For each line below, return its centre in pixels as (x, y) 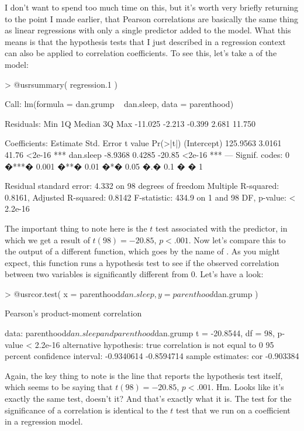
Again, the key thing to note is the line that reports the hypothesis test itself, (144, 375)
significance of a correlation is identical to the (86, 410)
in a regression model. (44, 421)
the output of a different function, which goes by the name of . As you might (142, 251)
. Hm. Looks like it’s (248, 387)
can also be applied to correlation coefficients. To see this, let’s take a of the (141, 53)
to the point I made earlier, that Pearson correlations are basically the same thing (151, 18)
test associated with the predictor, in (221, 228)
